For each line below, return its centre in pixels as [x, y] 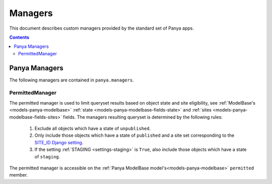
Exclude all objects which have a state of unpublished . [93, 128]
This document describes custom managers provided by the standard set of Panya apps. [101, 28]
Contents [19, 37]
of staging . [47, 156]
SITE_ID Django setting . [59, 142]
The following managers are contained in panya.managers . [72, 80]
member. [18, 175]
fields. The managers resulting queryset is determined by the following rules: [143, 117]
